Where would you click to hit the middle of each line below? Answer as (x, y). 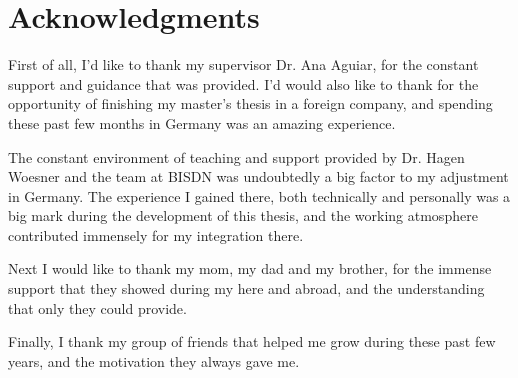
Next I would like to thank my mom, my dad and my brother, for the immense (250, 268)
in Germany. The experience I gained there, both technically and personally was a (259, 195)
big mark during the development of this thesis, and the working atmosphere (243, 215)
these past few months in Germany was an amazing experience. (202, 122)
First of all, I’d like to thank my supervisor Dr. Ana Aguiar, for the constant (243, 64)
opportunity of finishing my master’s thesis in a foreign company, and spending (250, 103)
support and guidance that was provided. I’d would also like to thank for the (243, 83)
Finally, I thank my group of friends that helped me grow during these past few (252, 341)
